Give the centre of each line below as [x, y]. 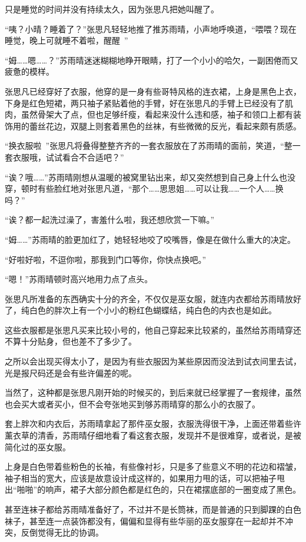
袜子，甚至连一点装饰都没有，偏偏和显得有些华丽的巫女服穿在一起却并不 [145, 521]
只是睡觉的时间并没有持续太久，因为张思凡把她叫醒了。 [112, 9]
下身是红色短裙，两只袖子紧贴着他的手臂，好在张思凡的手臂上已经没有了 [145, 103]
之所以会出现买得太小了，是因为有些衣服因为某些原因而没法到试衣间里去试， [153, 361]
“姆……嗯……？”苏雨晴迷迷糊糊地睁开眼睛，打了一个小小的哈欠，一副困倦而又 [152, 60]
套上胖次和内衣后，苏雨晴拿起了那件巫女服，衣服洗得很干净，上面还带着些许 [153, 424]
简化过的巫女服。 [38, 446]
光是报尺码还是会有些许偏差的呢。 [71, 372]
